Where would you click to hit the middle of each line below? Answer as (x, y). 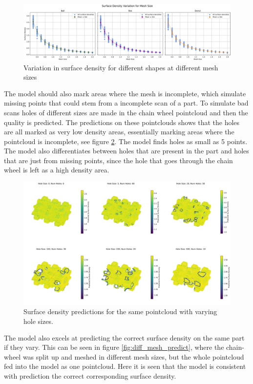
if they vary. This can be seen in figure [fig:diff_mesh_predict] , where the (114, 347)
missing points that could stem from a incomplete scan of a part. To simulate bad (126, 103)
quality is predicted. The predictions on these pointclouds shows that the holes (122, 122)
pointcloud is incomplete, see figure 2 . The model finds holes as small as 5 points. (126, 141)
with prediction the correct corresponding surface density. (90, 375)
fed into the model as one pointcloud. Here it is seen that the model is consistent (125, 366)
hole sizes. (38, 321)
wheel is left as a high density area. (57, 170)
